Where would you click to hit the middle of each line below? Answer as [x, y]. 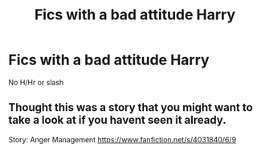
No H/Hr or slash [36, 82]
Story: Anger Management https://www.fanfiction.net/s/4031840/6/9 [122, 139]
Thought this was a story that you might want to [130, 107]
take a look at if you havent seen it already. [117, 120]
